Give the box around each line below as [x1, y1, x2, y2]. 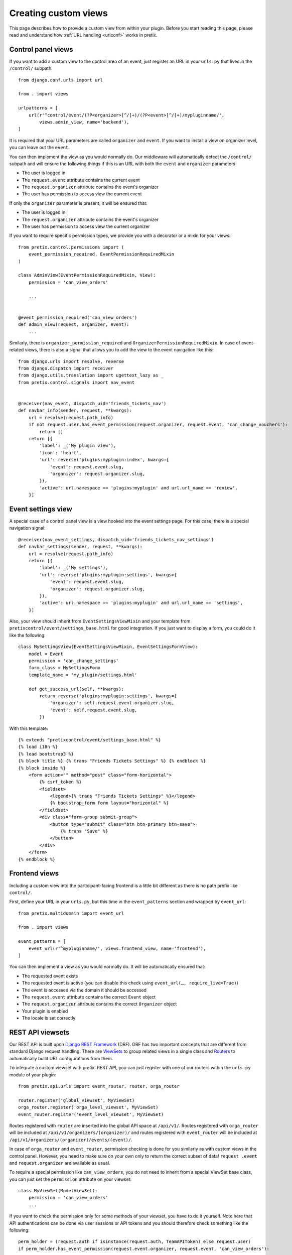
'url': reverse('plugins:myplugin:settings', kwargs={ [39, 572, 177, 577]
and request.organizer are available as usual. [9, 1160, 110, 1166]
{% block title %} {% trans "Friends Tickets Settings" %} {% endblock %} [18, 758, 206, 764]
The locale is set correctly [22, 1015, 76, 1021]
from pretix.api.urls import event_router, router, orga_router [18, 1083, 180, 1089]
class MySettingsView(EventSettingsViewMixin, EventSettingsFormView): [18, 644, 198, 650]
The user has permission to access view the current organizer [22, 223, 150, 229]
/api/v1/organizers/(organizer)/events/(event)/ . [9, 1137, 132, 1143]
